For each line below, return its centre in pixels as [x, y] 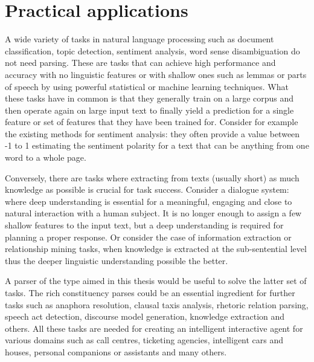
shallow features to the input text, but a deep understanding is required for [144, 225]
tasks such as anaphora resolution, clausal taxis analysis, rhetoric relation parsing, [157, 304]
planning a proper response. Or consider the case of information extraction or [148, 237]
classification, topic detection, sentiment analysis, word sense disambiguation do [152, 50]
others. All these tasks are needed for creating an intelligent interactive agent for [154, 328]
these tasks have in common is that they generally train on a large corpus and [149, 98]
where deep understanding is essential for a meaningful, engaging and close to [149, 201]
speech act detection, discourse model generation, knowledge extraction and [145, 316]
